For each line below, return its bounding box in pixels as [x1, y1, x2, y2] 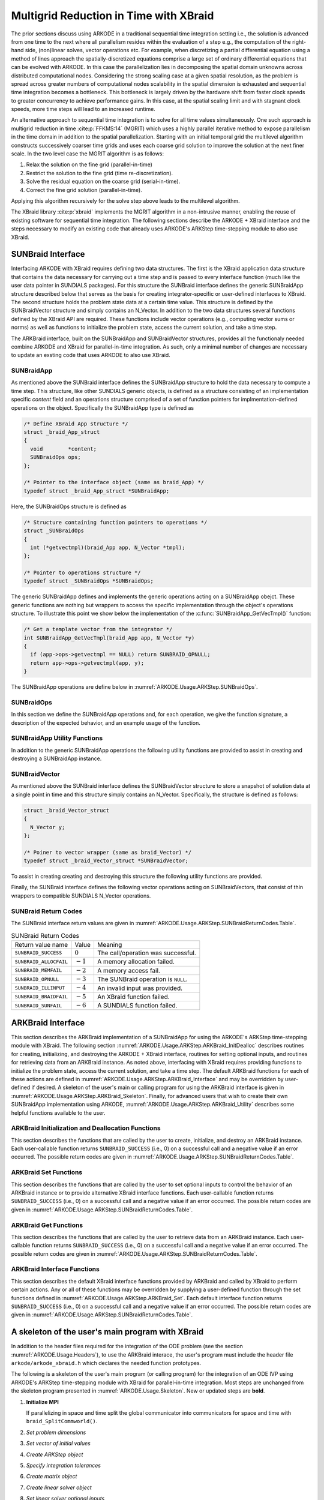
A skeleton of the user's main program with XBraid [11, 1327, 204, 1337]
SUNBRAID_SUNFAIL [14, 1002, 62, 1009]
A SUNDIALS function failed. [97, 1001, 178, 1010]
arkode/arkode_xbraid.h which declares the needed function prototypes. [11, 1360, 202, 1367]
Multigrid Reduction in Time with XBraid [11, 9, 214, 22]
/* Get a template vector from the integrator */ [23, 626, 173, 633]
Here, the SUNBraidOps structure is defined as [11, 503, 127, 510]
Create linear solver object [26, 1484, 92, 1491]
